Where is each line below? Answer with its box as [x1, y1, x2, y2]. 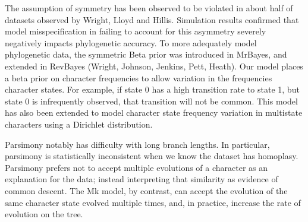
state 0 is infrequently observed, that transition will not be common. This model [5, 94, 298, 107]
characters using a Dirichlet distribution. [5, 118, 153, 130]
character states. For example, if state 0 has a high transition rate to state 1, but [5, 83, 300, 96]
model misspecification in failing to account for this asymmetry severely [5, 25, 266, 37]
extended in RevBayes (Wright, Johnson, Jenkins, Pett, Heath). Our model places [5, 59, 303, 72]
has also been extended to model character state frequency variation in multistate [5, 106, 303, 119]
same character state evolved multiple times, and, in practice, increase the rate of [5, 196, 301, 208]
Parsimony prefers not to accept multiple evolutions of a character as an [5, 161, 268, 173]
